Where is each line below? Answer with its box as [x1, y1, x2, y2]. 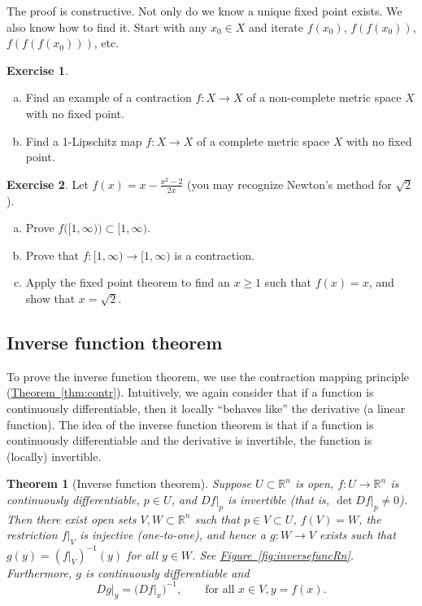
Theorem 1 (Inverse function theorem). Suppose [7, 475, 252, 492]
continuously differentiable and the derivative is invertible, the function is [7, 432, 372, 449]
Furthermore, [7, 564, 72, 581]
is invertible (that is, [228, 490, 330, 507]
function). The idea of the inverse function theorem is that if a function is [7, 415, 374, 433]
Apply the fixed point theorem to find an [25, 274, 230, 291]
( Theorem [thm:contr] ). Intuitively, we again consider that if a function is [7, 384, 374, 401]
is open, [294, 475, 334, 492]
